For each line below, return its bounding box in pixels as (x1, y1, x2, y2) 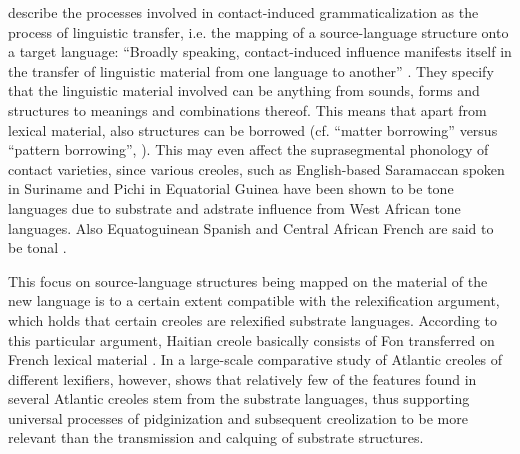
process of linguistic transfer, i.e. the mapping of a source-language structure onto (8, 21, 509, 42)
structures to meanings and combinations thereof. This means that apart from (8, 99, 487, 120)
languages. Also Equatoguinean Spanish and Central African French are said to (8, 217, 494, 238)
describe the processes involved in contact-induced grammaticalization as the (8, 2, 479, 22)
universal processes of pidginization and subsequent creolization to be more (8, 407, 468, 428)
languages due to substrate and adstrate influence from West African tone (8, 197, 461, 218)
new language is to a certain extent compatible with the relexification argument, (8, 290, 500, 311)
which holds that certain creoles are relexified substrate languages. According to (8, 309, 498, 330)
